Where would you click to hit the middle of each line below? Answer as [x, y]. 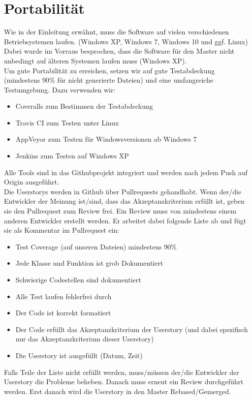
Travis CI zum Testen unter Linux [67, 122]
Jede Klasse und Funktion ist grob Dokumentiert [89, 263]
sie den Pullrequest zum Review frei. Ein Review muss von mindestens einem [120, 211]
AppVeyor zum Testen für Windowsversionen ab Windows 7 [106, 139]
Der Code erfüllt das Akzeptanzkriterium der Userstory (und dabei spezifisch [132, 329]
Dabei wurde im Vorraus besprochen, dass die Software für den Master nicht [119, 51]
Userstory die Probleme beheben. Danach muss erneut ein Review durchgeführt [124, 382]
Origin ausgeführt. [31, 182]
